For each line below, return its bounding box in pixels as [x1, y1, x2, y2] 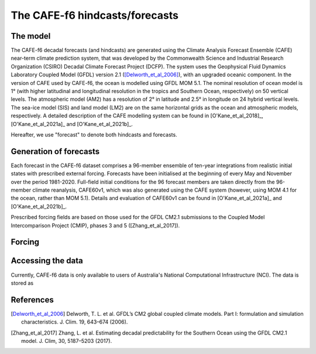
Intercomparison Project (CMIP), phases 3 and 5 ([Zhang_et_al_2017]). [11, 222, 180, 229]
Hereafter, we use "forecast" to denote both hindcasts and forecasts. [11, 131, 178, 138]
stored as [11, 279, 34, 287]
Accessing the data [11, 256, 83, 266]
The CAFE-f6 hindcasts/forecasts [11, 9, 178, 22]
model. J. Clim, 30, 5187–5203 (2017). [21, 338, 112, 344]
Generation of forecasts [11, 147, 99, 156]
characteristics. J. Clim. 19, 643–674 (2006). [21, 318, 128, 325]
